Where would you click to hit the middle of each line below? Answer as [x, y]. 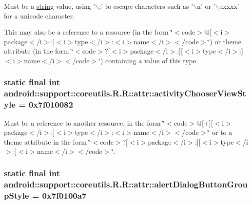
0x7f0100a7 [64, 195]
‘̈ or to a [220, 132]
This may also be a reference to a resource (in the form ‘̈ [88, 32]
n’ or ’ [206, 6]
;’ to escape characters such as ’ [146, 6]
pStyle [17, 195]
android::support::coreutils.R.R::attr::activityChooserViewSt [125, 93]
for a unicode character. [39, 15]
